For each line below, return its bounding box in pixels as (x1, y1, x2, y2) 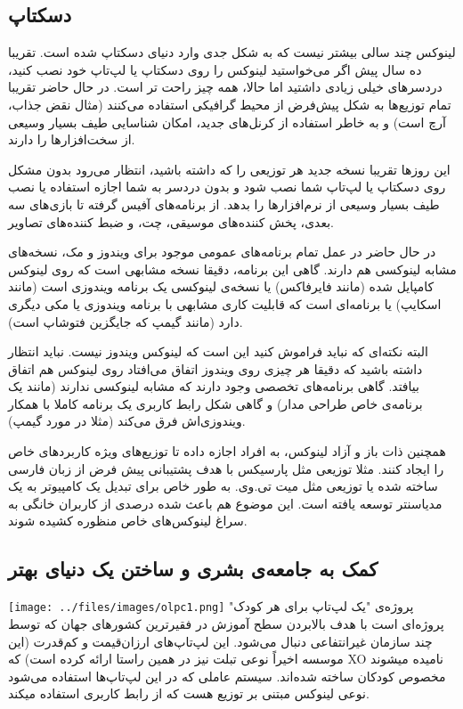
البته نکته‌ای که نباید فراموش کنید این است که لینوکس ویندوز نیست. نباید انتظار (8, 342, 428, 361)
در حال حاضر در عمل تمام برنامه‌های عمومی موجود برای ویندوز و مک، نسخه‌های (8, 242, 436, 261)
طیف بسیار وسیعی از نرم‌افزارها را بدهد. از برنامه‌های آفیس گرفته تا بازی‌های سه (8, 194, 440, 213)
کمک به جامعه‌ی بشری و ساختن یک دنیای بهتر (8, 555, 378, 583)
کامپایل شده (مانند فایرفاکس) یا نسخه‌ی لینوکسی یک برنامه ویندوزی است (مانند (8, 277, 435, 296)
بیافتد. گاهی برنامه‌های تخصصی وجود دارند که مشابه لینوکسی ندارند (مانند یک (8, 377, 419, 395)
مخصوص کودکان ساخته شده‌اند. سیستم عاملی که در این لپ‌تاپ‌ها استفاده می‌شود (8, 666, 446, 685)
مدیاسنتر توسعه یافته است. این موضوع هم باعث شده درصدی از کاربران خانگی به (8, 493, 443, 512)
